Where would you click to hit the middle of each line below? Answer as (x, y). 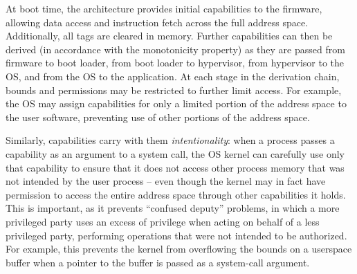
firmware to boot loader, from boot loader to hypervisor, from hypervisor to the (175, 63)
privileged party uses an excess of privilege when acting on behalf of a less (163, 221)
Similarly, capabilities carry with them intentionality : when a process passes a (170, 140)
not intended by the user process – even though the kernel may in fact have (166, 181)
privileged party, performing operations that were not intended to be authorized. (176, 235)
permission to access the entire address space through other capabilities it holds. (176, 194)
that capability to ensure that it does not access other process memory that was (175, 167)
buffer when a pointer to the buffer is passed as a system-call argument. (158, 262)
